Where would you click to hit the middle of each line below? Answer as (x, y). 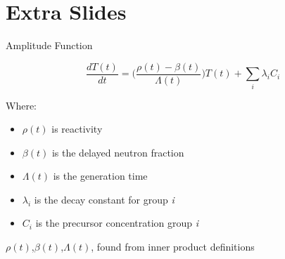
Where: (21, 105)
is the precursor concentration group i (117, 223)
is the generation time (100, 176)
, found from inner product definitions (173, 247)
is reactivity (77, 129)
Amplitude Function (49, 45)
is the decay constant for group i (104, 199)
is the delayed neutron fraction (118, 152)
